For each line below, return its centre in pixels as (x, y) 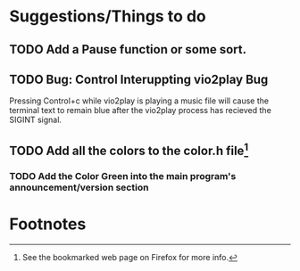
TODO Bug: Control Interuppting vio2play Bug (139, 79)
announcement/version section (79, 187)
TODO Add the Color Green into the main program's (123, 176)
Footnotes (48, 224)
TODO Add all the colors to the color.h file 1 (129, 149)
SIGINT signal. (36, 120)
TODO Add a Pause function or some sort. (128, 49)
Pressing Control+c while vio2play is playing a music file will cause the (139, 101)
